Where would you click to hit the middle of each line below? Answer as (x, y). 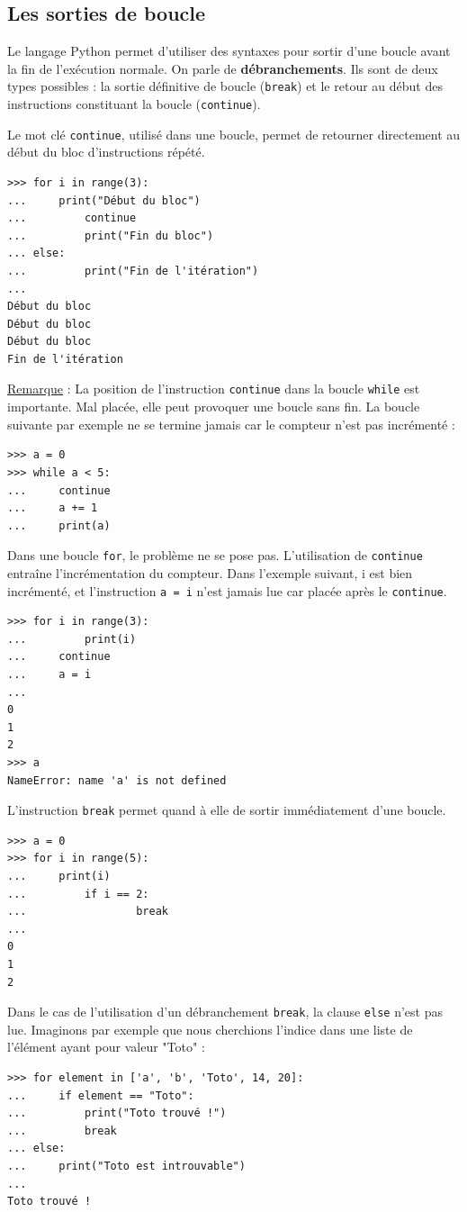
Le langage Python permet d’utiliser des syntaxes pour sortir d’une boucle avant (229, 51)
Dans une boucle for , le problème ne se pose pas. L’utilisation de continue (215, 555)
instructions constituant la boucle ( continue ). (134, 104)
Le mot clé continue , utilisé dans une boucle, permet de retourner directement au (234, 134)
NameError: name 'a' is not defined (117, 780)
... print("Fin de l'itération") (133, 271)
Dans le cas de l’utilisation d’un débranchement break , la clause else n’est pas (225, 1012)
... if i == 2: (78, 894)
